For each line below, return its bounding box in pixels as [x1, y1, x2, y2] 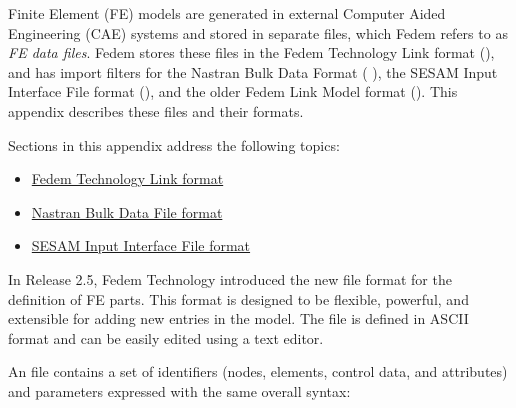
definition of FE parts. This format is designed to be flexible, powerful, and [8, 288, 469, 309]
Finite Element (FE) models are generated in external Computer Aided [8, 3, 446, 23]
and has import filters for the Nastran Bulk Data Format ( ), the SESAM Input [8, 61, 498, 82]
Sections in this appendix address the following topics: [8, 134, 340, 155]
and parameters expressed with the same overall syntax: [8, 380, 351, 401]
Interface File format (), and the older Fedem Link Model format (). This [8, 81, 458, 102]
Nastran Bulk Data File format [31, 201, 223, 222]
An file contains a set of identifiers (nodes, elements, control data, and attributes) [8, 361, 508, 382]
